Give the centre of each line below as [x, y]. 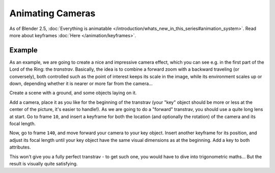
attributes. [20, 147]
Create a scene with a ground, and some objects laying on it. [73, 93]
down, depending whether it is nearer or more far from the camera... [81, 83]
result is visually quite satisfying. [44, 163]
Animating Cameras [52, 13]
